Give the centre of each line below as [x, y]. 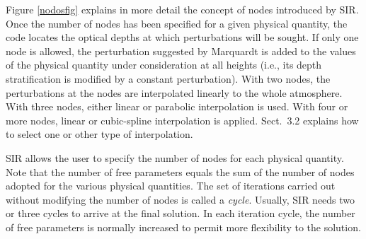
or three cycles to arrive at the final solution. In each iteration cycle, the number [181, 213]
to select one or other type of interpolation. [99, 134]
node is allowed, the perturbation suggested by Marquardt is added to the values [181, 51]
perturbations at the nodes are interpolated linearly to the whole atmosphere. [174, 92]
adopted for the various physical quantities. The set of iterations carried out [171, 186]
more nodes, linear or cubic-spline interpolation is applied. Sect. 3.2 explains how [182, 120]
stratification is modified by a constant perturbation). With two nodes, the [168, 78]
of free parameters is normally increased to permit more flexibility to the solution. [183, 227]
